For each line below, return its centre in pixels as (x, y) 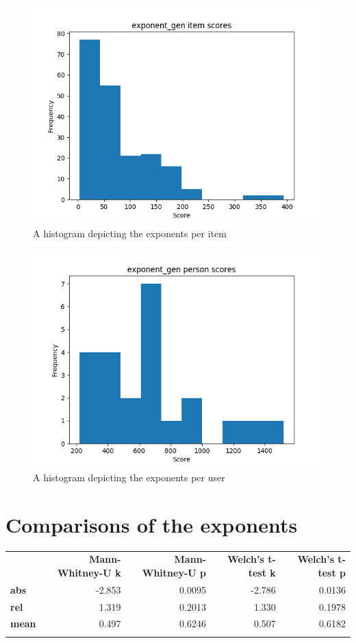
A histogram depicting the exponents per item (130, 233)
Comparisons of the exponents (152, 524)
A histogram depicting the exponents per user (129, 477)
